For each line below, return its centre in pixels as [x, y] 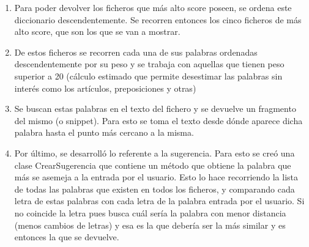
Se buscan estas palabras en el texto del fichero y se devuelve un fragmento [155, 109]
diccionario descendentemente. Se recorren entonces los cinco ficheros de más [158, 19]
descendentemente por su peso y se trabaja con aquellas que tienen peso [149, 64]
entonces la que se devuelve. [67, 237]
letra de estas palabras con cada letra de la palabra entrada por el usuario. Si [159, 201]
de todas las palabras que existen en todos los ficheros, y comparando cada [154, 189]
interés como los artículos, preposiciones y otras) [105, 88]
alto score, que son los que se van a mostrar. [97, 31]
